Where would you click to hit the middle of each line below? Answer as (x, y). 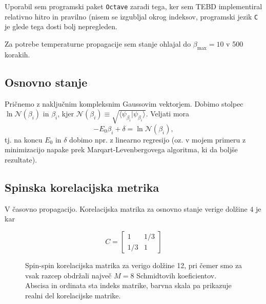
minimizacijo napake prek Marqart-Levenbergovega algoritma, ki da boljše (121, 149)
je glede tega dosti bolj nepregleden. (61, 26)
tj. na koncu (24, 139)
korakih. (17, 54)
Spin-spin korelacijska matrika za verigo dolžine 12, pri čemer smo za (134, 265)
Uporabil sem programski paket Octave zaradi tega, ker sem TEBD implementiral (134, 6)
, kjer (66, 114)
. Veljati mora (168, 114)
